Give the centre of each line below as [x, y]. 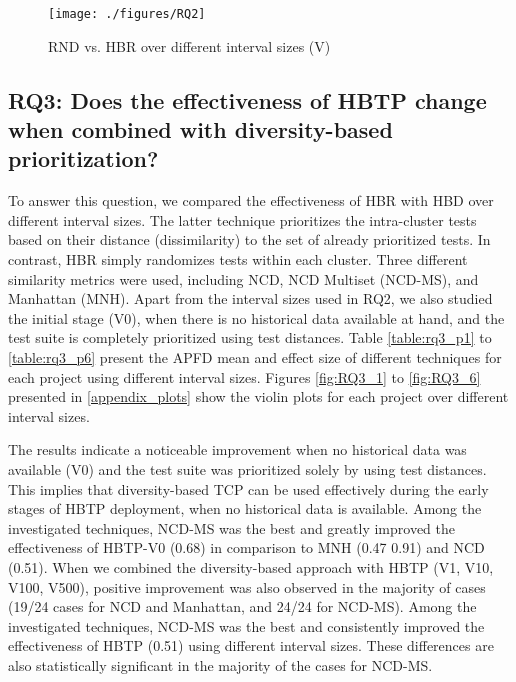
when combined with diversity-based [200, 129]
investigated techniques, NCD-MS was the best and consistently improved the [246, 625]
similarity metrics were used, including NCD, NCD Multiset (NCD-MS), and [243, 278]
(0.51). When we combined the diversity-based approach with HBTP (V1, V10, [251, 566]
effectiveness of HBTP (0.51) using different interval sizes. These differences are [251, 645]
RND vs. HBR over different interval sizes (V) [189, 45]
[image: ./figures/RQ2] [127, 14]
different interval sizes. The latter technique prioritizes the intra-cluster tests [242, 219]
